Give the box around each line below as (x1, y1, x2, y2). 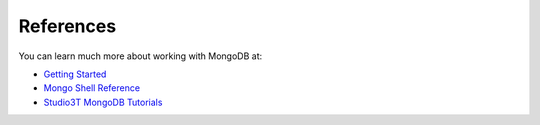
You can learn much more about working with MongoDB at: (18, 50, 263, 62)
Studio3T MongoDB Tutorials (43, 96, 163, 108)
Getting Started (43, 68, 107, 80)
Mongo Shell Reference (43, 82, 140, 94)
